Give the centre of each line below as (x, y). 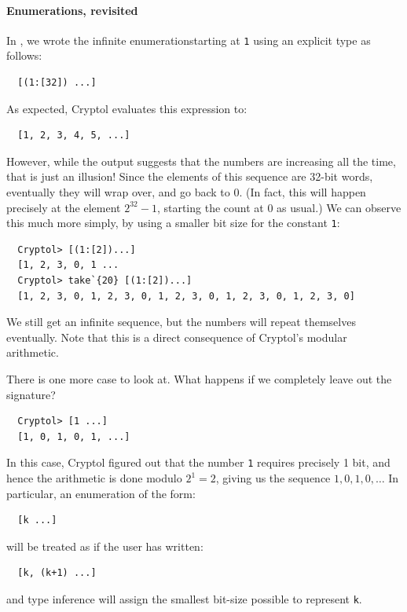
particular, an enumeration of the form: (101, 493)
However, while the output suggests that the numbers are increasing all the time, (201, 161)
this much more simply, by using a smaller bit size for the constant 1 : (173, 223)
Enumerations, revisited (72, 10)
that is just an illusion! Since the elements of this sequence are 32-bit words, (190, 176)
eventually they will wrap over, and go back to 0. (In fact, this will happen (186, 192)
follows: (24, 55)
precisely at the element (64, 207)
